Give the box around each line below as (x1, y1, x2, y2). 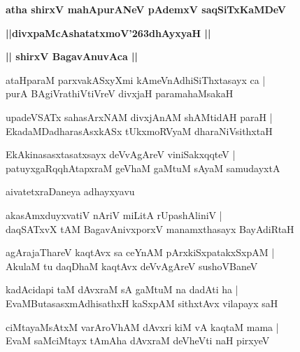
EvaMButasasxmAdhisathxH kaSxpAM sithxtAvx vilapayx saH (6, 295, 278, 310)
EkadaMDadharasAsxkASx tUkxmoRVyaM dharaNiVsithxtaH (6, 123, 273, 138)
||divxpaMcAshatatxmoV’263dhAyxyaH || (6, 25, 211, 40)
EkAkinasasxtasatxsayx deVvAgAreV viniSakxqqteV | (6, 147, 236, 162)
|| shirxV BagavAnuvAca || (6, 49, 138, 64)
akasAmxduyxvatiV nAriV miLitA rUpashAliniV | (6, 207, 222, 222)
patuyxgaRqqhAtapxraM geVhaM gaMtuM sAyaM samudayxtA (6, 160, 280, 175)
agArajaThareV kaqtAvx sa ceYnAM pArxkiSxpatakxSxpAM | (6, 245, 275, 260)
